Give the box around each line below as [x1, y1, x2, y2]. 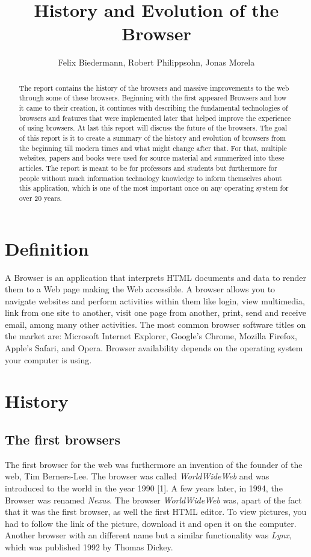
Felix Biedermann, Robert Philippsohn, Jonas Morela [58, 56, 255, 69]
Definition [5, 236, 89, 260]
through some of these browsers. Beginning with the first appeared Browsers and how [19, 93, 287, 103]
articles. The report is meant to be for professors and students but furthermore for [19, 162, 277, 173]
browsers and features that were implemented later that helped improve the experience [19, 112, 291, 123]
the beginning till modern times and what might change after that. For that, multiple [19, 143, 287, 153]
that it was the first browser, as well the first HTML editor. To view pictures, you [5, 505, 307, 518]
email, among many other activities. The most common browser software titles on [5, 318, 306, 330]
